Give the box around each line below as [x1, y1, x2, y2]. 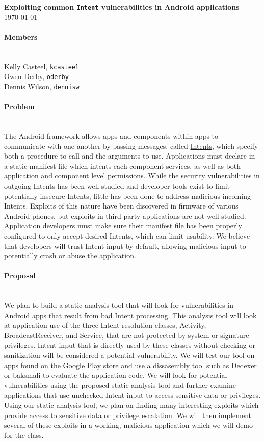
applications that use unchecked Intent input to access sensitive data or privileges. [4, 389, 261, 400]
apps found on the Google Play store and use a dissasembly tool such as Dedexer [4, 359, 257, 370]
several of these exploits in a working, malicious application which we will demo [4, 420, 253, 430]
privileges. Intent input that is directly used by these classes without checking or [4, 340, 255, 350]
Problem [4, 101, 35, 112]
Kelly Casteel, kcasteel [4, 61, 80, 71]
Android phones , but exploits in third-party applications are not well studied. [4, 210, 246, 221]
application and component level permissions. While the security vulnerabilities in [4, 170, 260, 181]
